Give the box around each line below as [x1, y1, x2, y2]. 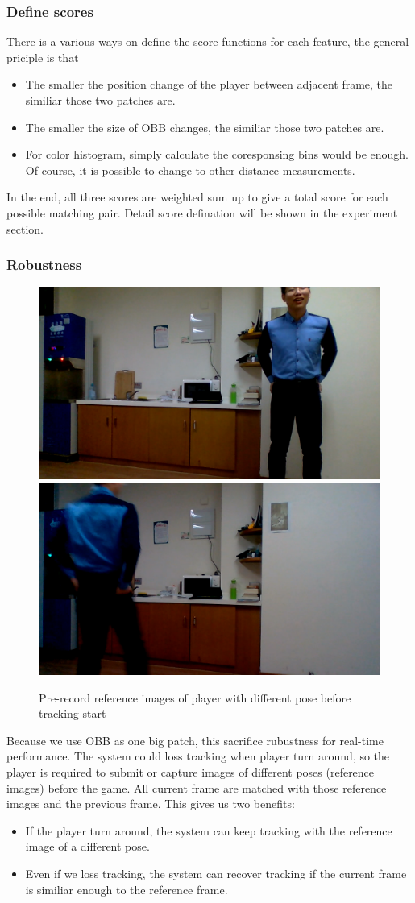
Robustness [6, 255, 82, 275]
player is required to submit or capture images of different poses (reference [6, 763, 375, 780]
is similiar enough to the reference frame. [25, 880, 228, 897]
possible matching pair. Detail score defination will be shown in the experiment [6, 204, 398, 221]
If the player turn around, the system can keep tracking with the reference [25, 822, 392, 839]
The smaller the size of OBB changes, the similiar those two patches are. [25, 118, 384, 135]
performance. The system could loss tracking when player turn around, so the [6, 748, 390, 764]
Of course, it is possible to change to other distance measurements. [25, 161, 355, 178]
